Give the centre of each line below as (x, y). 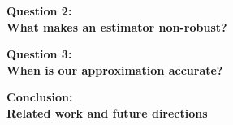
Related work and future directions (107, 112)
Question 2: (39, 11)
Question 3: (39, 54)
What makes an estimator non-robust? (117, 26)
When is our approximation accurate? (115, 69)
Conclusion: (40, 97)
